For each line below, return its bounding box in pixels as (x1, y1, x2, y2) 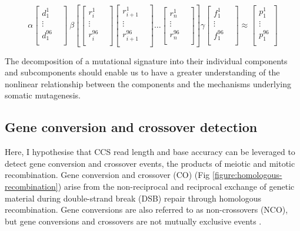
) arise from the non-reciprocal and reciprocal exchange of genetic (58, 180, 295, 192)
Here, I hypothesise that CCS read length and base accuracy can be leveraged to (5, 146, 295, 158)
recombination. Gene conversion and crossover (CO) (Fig (5, 169, 210, 181)
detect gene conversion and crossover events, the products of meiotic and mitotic (5, 157, 295, 169)
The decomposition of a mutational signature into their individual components (5, 54, 288, 67)
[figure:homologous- (212, 169, 282, 181)
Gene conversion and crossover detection (5, 118, 258, 136)
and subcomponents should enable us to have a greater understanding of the (5, 66, 280, 78)
